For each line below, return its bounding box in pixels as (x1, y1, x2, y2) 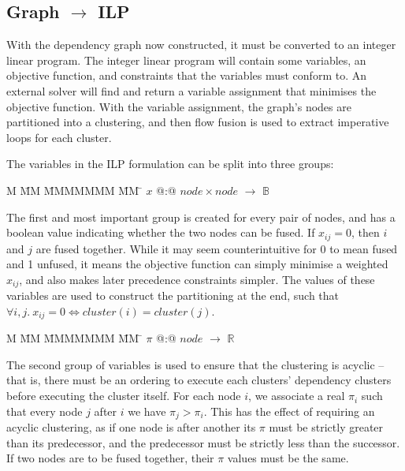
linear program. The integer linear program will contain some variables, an (6, 51, 366, 68)
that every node (6, 402, 83, 419)
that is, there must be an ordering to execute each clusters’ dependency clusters (6, 372, 392, 388)
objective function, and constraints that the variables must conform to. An (6, 67, 367, 84)
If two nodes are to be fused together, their (6, 450, 214, 466)
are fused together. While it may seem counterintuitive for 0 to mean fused (35, 240, 398, 256)
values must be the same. (227, 450, 349, 466)
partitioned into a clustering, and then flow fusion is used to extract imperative (6, 114, 389, 130)
